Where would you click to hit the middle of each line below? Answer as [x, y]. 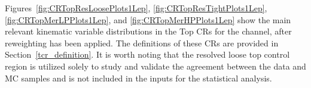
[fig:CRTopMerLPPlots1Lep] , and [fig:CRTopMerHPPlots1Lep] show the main [148, 19]
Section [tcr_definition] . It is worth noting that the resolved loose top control [147, 54]
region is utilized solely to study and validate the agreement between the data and [155, 66]
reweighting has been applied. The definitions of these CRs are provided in [142, 43]
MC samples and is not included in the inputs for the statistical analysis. [138, 78]
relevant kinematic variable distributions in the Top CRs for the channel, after [148, 31]
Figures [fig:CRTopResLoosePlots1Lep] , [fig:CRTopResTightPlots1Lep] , [136, 8]
